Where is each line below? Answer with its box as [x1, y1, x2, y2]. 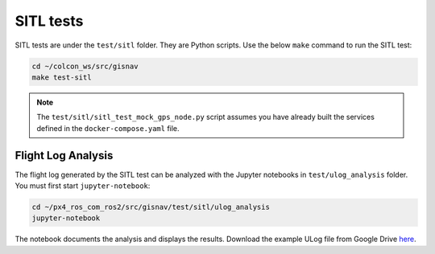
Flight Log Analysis [14, 149, 114, 162]
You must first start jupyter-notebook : [14, 181, 151, 190]
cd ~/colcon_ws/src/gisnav [31, 61, 139, 71]
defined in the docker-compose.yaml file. [36, 123, 180, 133]
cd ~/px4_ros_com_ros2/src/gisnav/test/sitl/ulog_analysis [31, 202, 270, 211]
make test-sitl [31, 72, 92, 82]
